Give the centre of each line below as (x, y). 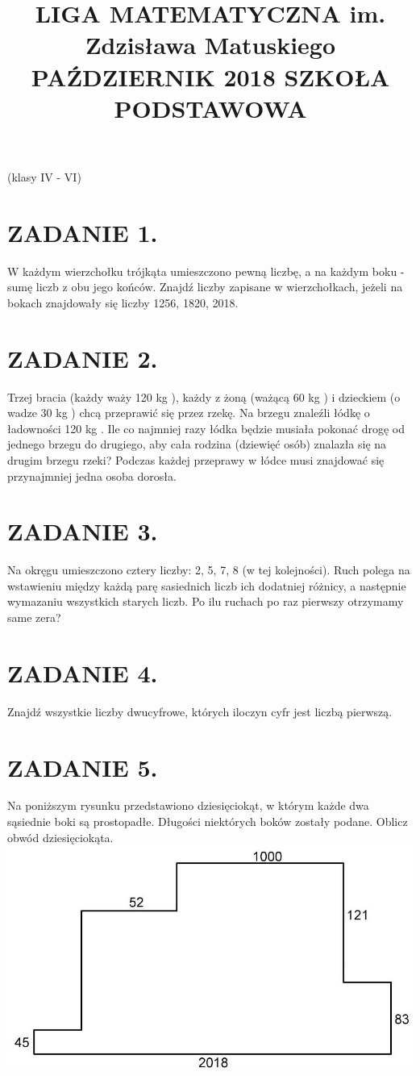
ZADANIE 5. (83, 767)
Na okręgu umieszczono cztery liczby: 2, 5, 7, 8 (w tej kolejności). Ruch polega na (209, 570)
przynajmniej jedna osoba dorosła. (92, 475)
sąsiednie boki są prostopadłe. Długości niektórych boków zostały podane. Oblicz (208, 822)
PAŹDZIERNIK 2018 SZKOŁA (210, 76)
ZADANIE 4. (83, 672)
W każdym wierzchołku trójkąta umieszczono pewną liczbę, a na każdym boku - (206, 271)
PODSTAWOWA (210, 108)
